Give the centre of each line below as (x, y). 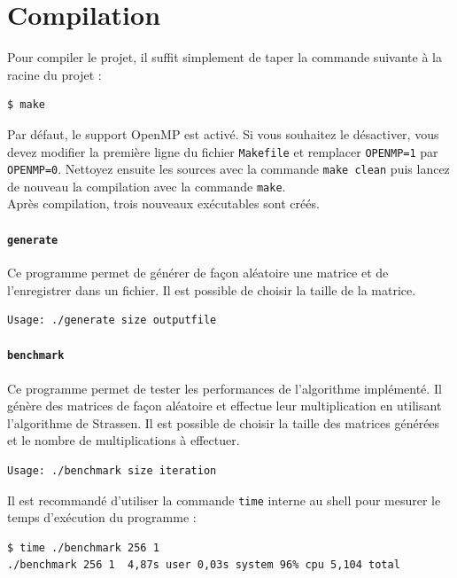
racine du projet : (54, 74)
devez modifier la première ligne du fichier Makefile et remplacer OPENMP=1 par (223, 151)
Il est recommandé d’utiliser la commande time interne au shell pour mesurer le (224, 500)
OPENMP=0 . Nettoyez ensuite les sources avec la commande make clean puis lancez (228, 169)
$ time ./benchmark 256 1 (83, 547)
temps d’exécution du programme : (102, 517)
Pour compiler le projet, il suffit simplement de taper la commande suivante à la (225, 57)
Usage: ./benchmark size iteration (112, 470)
